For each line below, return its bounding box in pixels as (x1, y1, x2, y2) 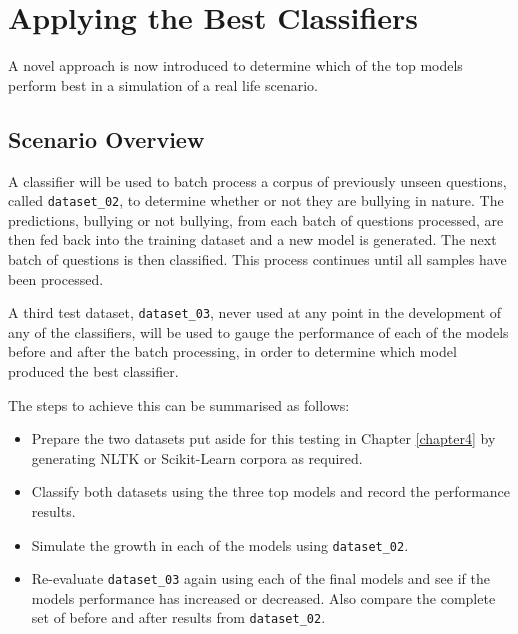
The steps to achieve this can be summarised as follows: (8, 394, 350, 415)
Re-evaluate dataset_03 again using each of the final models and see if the (31, 568, 490, 589)
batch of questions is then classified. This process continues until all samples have (8, 248, 507, 269)
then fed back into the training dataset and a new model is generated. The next (8, 229, 497, 250)
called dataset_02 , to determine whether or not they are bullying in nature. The (8, 190, 504, 211)
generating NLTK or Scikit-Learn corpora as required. (31, 447, 363, 468)
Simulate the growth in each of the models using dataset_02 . (31, 534, 409, 555)
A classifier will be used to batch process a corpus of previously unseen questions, (8, 170, 507, 191)
